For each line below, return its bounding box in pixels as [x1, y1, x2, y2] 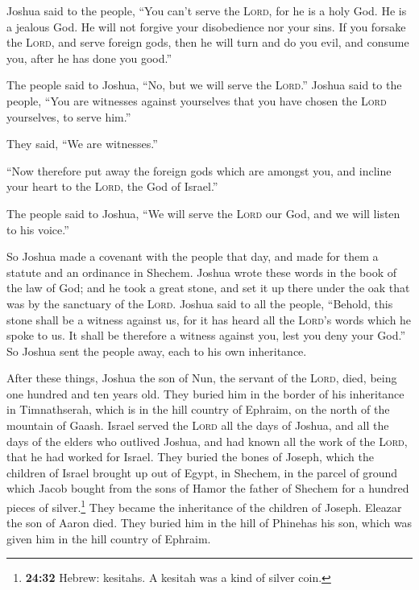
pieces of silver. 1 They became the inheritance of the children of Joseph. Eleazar [6, 497, 402, 515]
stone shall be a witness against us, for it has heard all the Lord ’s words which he [6, 311, 412, 328]
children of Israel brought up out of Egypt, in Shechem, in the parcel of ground [6, 464, 398, 481]
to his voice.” [6, 221, 69, 237]
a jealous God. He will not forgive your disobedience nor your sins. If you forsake [6, 18, 406, 35]
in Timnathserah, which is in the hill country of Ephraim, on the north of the [6, 401, 390, 418]
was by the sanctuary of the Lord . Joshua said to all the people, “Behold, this [6, 295, 393, 312]
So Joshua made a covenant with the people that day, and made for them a [6, 248, 379, 265]
